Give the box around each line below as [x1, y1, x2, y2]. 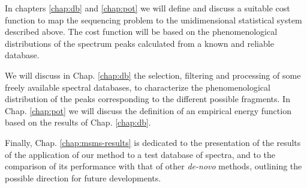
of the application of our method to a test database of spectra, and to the [5, 148, 276, 160]
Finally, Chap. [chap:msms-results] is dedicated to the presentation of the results [5, 136, 301, 148]
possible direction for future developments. [5, 171, 161, 184]
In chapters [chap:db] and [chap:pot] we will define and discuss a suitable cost [5, 2, 290, 14]
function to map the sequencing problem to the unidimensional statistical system [5, 13, 302, 26]
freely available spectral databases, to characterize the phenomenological [5, 80, 270, 93]
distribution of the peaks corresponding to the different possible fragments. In [5, 92, 290, 105]
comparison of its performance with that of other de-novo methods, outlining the [5, 160, 302, 172]
